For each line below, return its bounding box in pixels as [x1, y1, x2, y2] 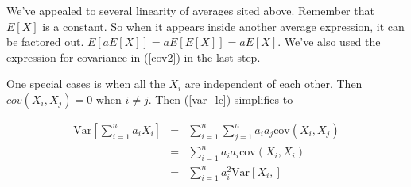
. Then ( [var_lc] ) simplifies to [148, 90, 293, 107]
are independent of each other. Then [184, 75, 363, 92]
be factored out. [6, 33, 84, 50]
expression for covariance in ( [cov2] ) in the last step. [6, 48, 261, 65]
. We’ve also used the [277, 33, 381, 50]
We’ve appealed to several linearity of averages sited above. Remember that [6, 2, 374, 18]
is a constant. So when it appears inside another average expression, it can [42, 17, 405, 34]
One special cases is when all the [6, 75, 165, 92]
